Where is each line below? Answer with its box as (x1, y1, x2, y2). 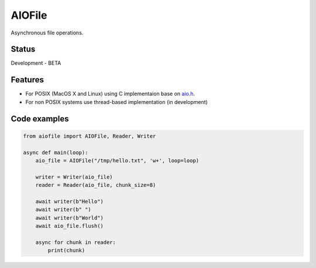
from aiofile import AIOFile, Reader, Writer (23, 133, 156, 140)
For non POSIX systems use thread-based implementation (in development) (25, 98, 208, 105)
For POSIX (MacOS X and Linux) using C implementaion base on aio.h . (25, 91, 195, 98)
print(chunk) (47, 247, 85, 254)
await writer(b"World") (35, 214, 104, 221)
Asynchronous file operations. (11, 29, 84, 36)
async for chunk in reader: (35, 239, 116, 245)
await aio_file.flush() (35, 222, 104, 229)
